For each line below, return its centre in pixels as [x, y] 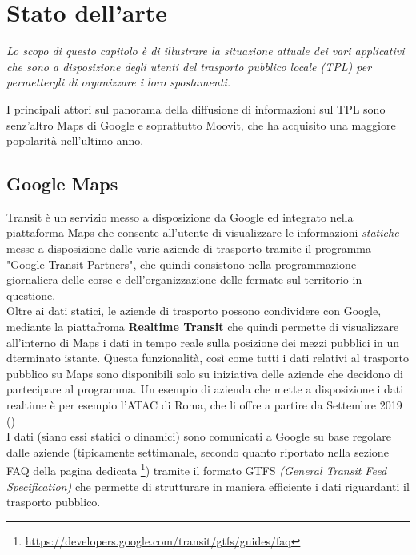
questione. [31, 295]
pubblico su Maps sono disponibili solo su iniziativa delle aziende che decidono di [205, 373]
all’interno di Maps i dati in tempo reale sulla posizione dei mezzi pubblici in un [203, 342]
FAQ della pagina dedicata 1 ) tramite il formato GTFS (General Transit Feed [197, 469]
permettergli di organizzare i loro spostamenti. [119, 82]
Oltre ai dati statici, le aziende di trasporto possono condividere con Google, [194, 311]
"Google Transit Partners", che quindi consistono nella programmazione [182, 264]
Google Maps [62, 184]
